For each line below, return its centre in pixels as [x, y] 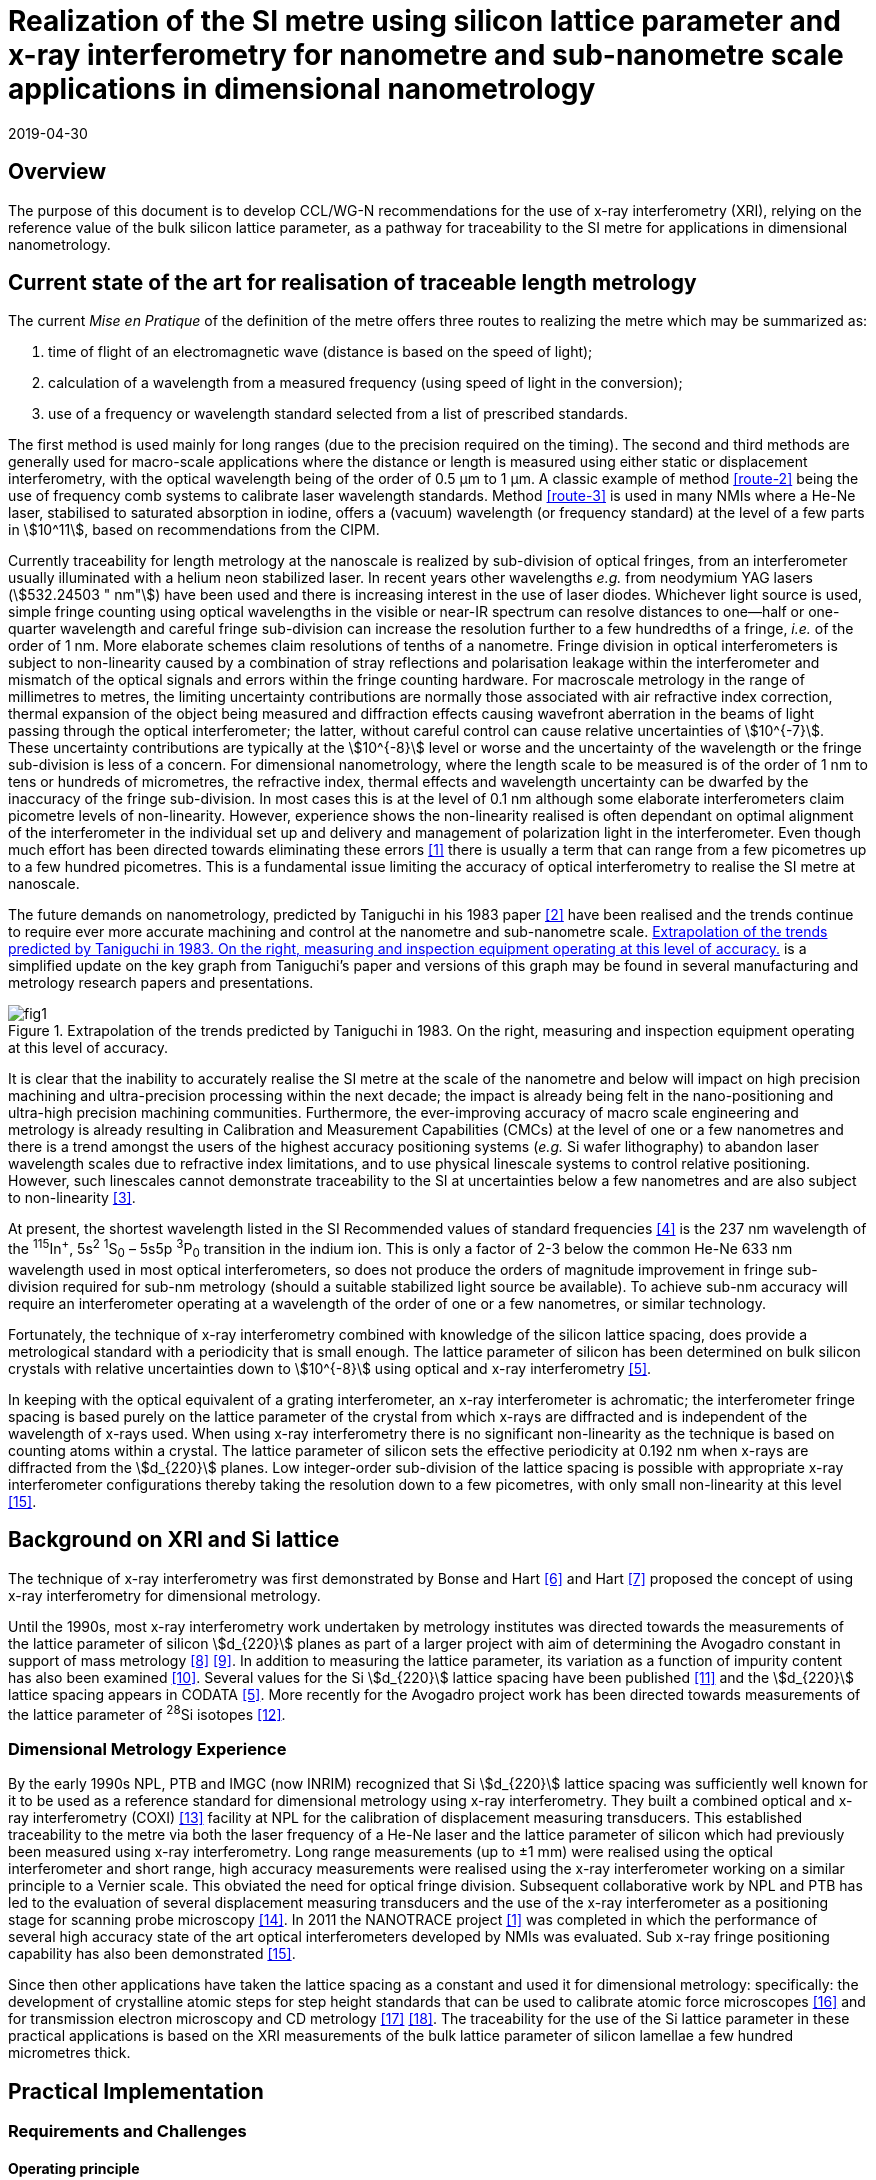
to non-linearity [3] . [72, 1198]
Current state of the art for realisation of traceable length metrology [352, 283]
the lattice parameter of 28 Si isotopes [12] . [147, 1712]
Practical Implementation [136, 2091]
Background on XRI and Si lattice [174, 1540]
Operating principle [74, 2168]
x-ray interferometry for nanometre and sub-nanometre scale [426, 55]
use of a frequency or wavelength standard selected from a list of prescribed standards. [338, 414]
